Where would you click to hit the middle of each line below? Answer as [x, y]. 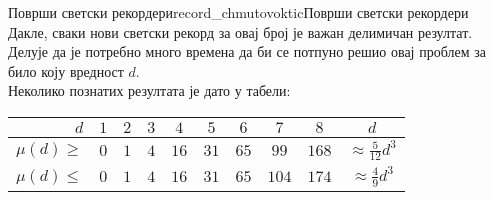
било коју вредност [66, 70]
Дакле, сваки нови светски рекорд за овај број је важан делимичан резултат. [240, 31]
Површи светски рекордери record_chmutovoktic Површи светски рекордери [238, 12]
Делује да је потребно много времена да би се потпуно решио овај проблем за [247, 51]
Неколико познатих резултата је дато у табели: [149, 90]
